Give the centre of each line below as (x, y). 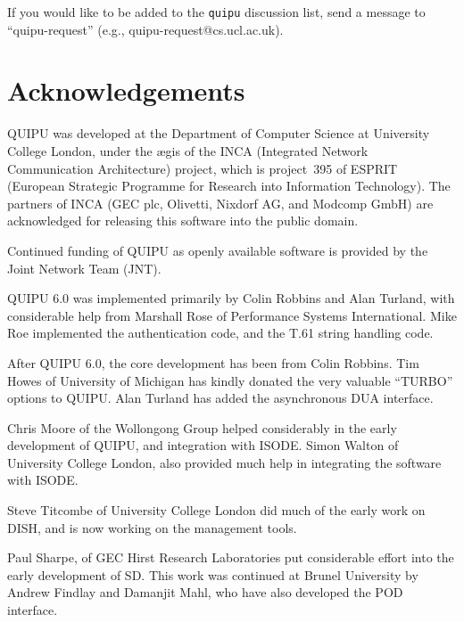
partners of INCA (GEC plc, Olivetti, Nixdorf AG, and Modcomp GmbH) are (220, 203)
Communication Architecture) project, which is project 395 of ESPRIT (203, 168)
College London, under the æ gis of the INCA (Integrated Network (188, 150)
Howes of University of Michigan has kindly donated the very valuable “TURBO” (230, 380)
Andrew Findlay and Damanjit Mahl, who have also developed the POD (205, 592)
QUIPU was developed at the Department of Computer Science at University (219, 133)
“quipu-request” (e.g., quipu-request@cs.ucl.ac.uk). (145, 29)
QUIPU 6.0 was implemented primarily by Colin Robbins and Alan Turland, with (231, 298)
